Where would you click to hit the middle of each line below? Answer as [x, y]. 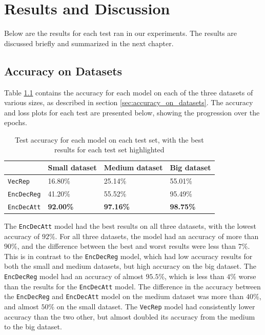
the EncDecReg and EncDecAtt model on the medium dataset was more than [124, 296]
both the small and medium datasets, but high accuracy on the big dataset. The [130, 266]
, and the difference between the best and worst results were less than [127, 246]
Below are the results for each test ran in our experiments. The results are [120, 33]
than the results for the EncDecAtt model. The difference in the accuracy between [132, 286]
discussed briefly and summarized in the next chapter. [89, 43]
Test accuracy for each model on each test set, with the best [109, 139]
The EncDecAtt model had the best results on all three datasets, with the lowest [130, 225]
